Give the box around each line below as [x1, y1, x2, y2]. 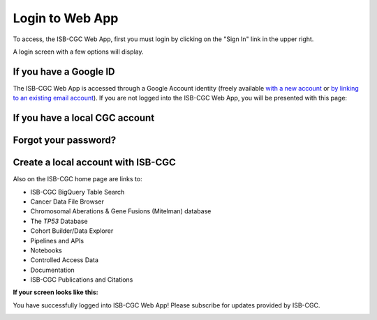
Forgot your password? [13, 135, 117, 146]
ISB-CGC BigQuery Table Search [30, 188, 125, 196]
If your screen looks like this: [13, 288, 98, 296]
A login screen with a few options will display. [13, 47, 144, 56]
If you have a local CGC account [13, 112, 155, 124]
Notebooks [30, 246, 62, 254]
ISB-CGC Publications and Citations [30, 275, 133, 284]
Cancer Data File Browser [30, 197, 104, 206]
